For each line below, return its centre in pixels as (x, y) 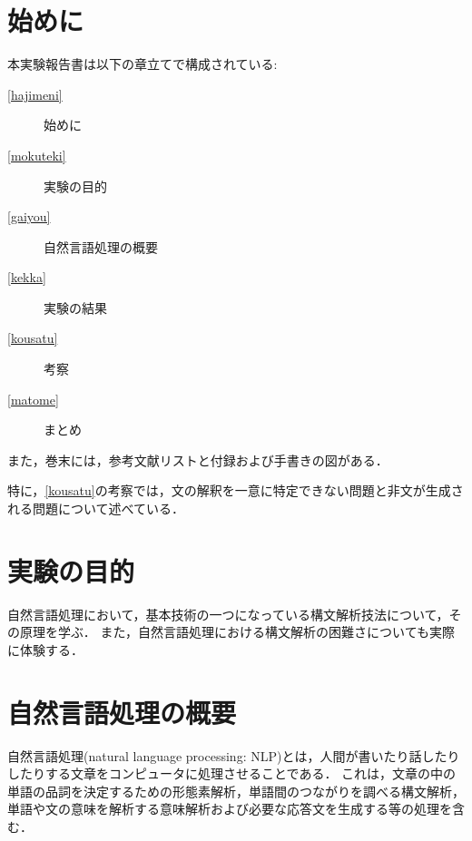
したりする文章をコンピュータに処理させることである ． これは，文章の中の (232, 773)
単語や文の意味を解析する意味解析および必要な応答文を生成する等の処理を (230, 809)
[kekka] (27, 277)
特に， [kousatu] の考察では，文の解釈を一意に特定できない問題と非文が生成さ (236, 490)
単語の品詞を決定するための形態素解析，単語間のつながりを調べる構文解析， (236, 791)
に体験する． (45, 649)
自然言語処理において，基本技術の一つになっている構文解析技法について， (228, 614)
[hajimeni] (35, 94)
